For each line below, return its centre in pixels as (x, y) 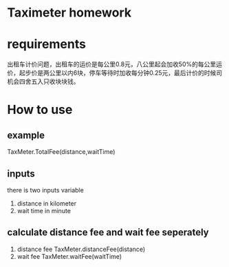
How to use (40, 110)
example (26, 135)
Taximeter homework (69, 13)
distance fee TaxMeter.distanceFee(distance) (81, 249)
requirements (46, 44)
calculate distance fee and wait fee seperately (108, 233)
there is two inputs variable (45, 190)
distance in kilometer (47, 203)
